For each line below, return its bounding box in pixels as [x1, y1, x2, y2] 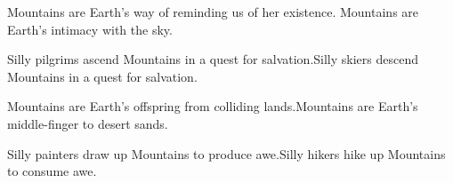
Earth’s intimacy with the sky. [7, 20, 173, 38]
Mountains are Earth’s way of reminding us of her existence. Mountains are [7, 3, 419, 20]
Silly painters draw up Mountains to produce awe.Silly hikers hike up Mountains [7, 144, 446, 163]
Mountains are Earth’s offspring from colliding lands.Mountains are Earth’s [7, 97, 418, 115]
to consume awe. [7, 162, 97, 180]
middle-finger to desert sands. [7, 114, 168, 132]
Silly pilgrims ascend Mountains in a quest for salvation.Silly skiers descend [7, 50, 418, 68]
